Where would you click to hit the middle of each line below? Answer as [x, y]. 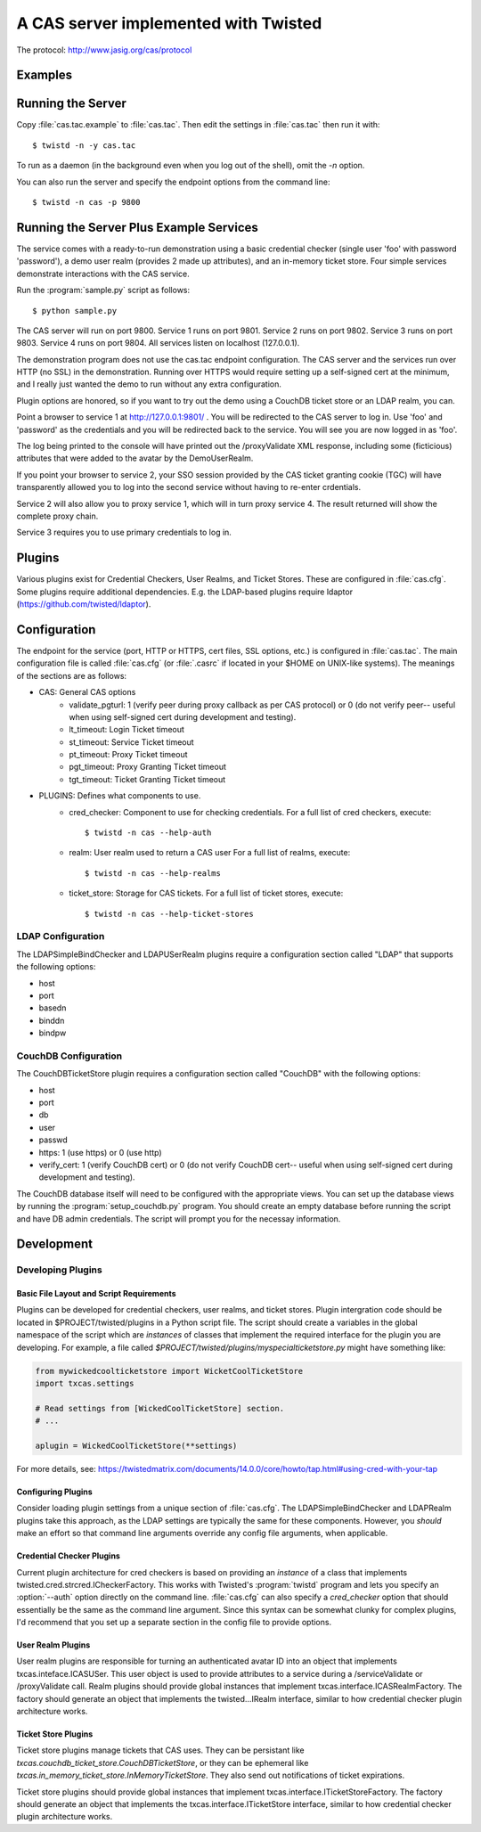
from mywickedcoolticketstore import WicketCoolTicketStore [169, 1371]
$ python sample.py [75, 311]
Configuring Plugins [54, 1492]
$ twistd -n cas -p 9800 [86, 202]
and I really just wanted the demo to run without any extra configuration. [149, 384]
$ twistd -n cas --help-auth [148, 833]
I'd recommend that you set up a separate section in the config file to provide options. [174, 1623]
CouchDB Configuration [69, 1056]
